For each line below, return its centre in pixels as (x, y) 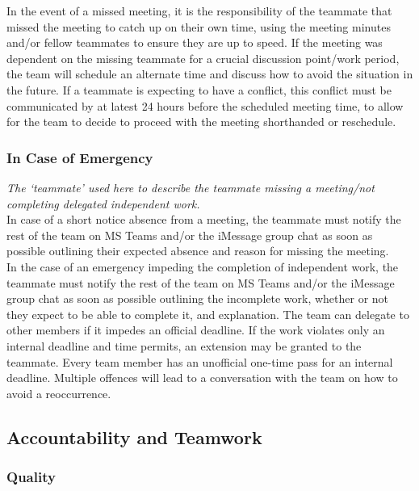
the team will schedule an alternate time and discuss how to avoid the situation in (210, 74)
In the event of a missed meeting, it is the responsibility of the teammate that (199, 10)
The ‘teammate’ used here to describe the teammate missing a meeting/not (191, 187)
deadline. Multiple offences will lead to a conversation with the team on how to (202, 378)
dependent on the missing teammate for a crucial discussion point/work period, (203, 58)
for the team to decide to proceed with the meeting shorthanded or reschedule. (201, 122)
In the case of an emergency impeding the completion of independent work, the (203, 266)
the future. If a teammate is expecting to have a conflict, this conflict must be (199, 89)
